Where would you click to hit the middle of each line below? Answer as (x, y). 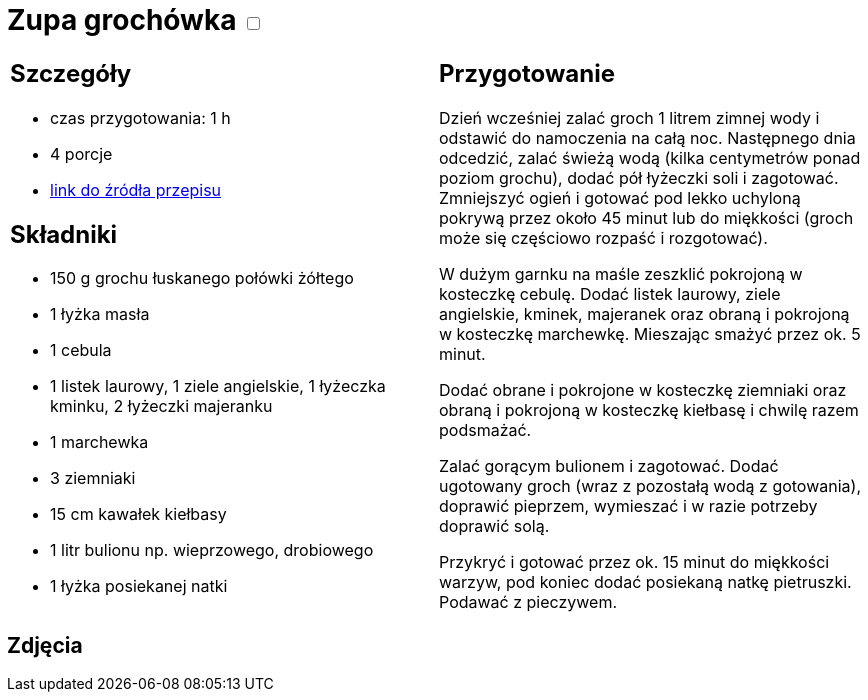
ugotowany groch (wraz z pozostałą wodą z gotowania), (650, 486)
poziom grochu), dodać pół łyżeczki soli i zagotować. (639, 178)
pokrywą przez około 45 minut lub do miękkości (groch (646, 218)
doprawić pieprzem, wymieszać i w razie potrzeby (628, 506)
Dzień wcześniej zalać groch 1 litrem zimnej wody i (629, 118)
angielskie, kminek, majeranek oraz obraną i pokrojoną (644, 314)
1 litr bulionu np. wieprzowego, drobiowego (212, 550)
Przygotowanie (527, 74)
